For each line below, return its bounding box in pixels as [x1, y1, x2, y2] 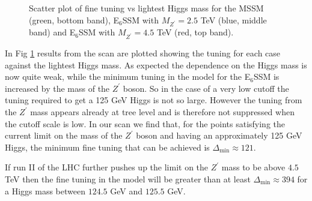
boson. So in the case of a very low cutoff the [123, 82, 289, 94]
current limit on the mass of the [5, 129, 123, 142]
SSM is [253, 70, 280, 83]
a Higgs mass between [5, 184, 85, 197]
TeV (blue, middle [200, 13, 267, 26]
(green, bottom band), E [29, 13, 119, 26]
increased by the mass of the [5, 82, 110, 94]
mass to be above [221, 161, 286, 173]
